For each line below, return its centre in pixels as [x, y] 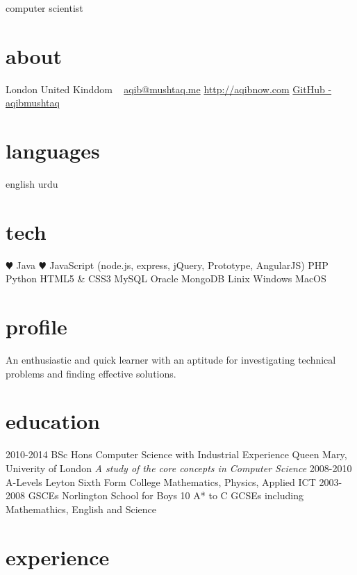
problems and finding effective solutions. [91, 373]
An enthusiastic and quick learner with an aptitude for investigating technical [171, 360]
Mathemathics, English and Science [81, 509]
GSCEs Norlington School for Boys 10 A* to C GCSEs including [166, 495]
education [53, 421]
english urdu [32, 184]
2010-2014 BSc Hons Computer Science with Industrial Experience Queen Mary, [176, 454]
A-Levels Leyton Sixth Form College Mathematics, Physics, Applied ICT [161, 481]
